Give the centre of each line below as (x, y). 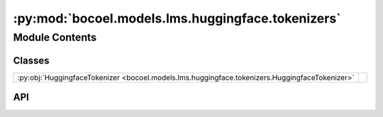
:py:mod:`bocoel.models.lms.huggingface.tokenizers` (177, 18)
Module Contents (55, 37)
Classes (31, 60)
